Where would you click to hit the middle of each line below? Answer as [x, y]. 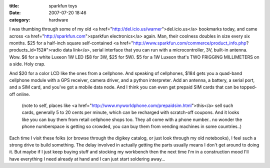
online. [23, 94]
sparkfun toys [63, 6]
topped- [248, 87]
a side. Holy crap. [27, 64]
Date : [15, 13]
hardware [58, 19]
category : [20, 19]
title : [14, 6]
